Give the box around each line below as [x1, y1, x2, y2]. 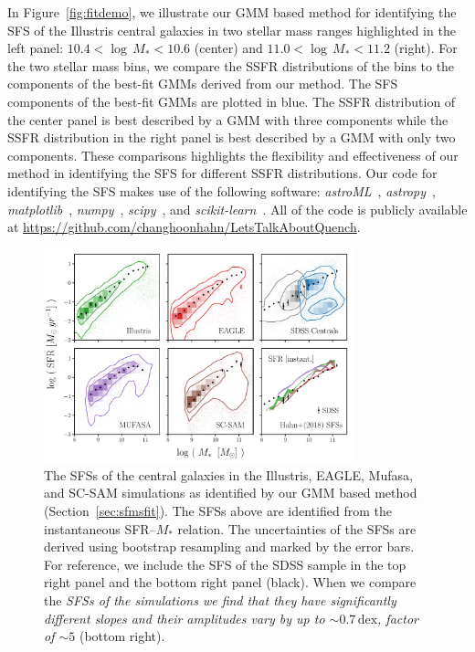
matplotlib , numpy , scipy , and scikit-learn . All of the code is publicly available [7, 199, 468, 218]
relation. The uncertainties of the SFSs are [177, 519, 417, 538]
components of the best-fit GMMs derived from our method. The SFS [7, 74, 398, 93]
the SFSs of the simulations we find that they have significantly [44, 590, 396, 609]
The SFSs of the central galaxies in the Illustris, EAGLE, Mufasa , [44, 465, 413, 484]
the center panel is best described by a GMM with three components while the [7, 110, 449, 129]
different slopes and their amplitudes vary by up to [44, 608, 325, 627]
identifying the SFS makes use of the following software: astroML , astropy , [7, 181, 436, 200]
